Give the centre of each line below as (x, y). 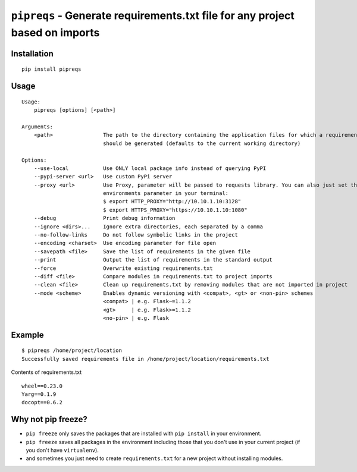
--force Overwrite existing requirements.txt (123, 268)
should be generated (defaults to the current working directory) (202, 143)
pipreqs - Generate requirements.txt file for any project (153, 15)
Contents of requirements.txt (46, 372)
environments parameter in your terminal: (166, 193)
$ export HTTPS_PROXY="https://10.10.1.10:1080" (175, 210)
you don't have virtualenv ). (62, 450)
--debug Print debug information (104, 218)
